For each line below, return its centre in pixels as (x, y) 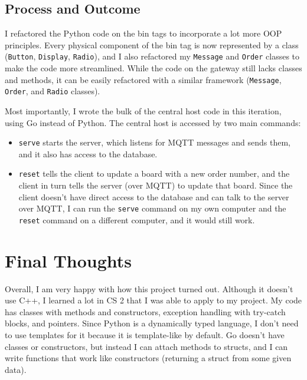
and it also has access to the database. (88, 153)
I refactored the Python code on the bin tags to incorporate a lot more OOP (143, 33)
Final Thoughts (68, 260)
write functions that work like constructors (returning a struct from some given (148, 358)
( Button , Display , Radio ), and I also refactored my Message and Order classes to (152, 56)
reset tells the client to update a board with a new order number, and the (154, 174)
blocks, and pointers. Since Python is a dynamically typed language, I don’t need (152, 323)
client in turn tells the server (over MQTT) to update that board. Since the (156, 185)
